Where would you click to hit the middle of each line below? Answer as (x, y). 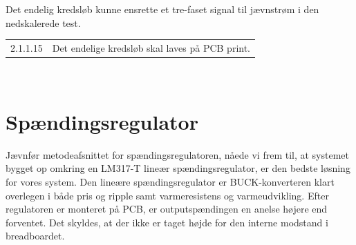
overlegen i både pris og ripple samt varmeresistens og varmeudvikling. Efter (167, 195)
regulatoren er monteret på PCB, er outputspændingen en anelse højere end (167, 209)
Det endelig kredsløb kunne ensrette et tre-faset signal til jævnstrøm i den (162, 9)
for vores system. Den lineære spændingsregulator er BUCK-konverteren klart (170, 181)
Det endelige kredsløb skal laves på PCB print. (151, 47)
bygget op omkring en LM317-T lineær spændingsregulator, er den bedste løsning (178, 168)
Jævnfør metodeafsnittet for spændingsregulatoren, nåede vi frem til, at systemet (178, 154)
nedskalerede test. (43, 22)
